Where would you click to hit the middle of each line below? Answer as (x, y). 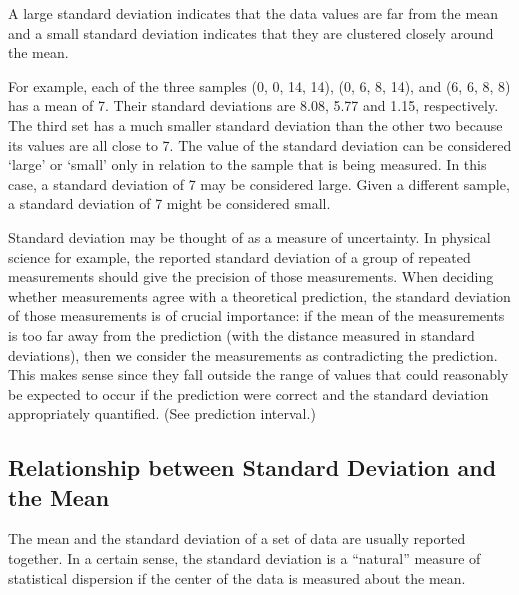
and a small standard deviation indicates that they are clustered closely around (251, 32)
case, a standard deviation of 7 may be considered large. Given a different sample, (259, 183)
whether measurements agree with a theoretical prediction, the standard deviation (259, 295)
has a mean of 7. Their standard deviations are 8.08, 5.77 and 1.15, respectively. (253, 105)
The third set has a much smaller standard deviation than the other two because (255, 124)
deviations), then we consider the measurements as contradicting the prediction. (253, 354)
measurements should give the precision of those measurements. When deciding (251, 276)
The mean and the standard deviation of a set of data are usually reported (237, 538)
